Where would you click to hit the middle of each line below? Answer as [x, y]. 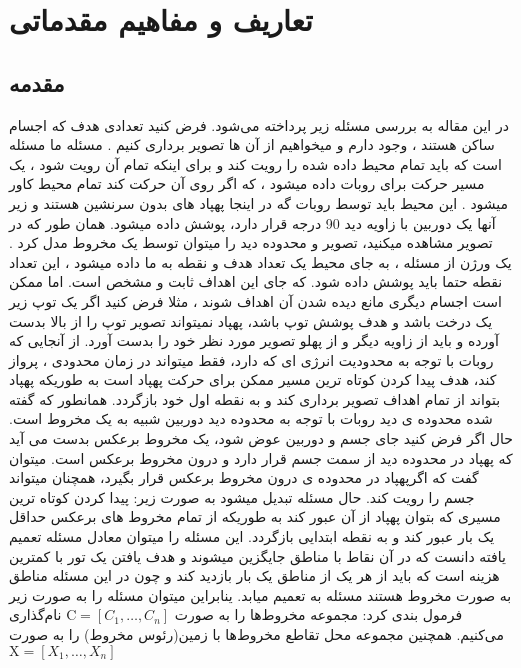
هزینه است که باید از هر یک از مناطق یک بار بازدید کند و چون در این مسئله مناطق [254, 575]
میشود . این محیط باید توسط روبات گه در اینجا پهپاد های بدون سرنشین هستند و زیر [259, 202]
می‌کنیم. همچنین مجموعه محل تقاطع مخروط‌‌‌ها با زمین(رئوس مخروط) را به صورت [256, 634]
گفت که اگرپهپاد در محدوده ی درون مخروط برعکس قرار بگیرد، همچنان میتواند [244, 477]
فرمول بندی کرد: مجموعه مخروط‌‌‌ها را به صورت [318, 614]
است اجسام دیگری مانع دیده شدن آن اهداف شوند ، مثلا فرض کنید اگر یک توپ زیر [255, 300]
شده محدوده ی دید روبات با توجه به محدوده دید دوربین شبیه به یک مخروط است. [251, 418]
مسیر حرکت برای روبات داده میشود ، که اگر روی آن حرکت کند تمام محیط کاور [247, 183]
